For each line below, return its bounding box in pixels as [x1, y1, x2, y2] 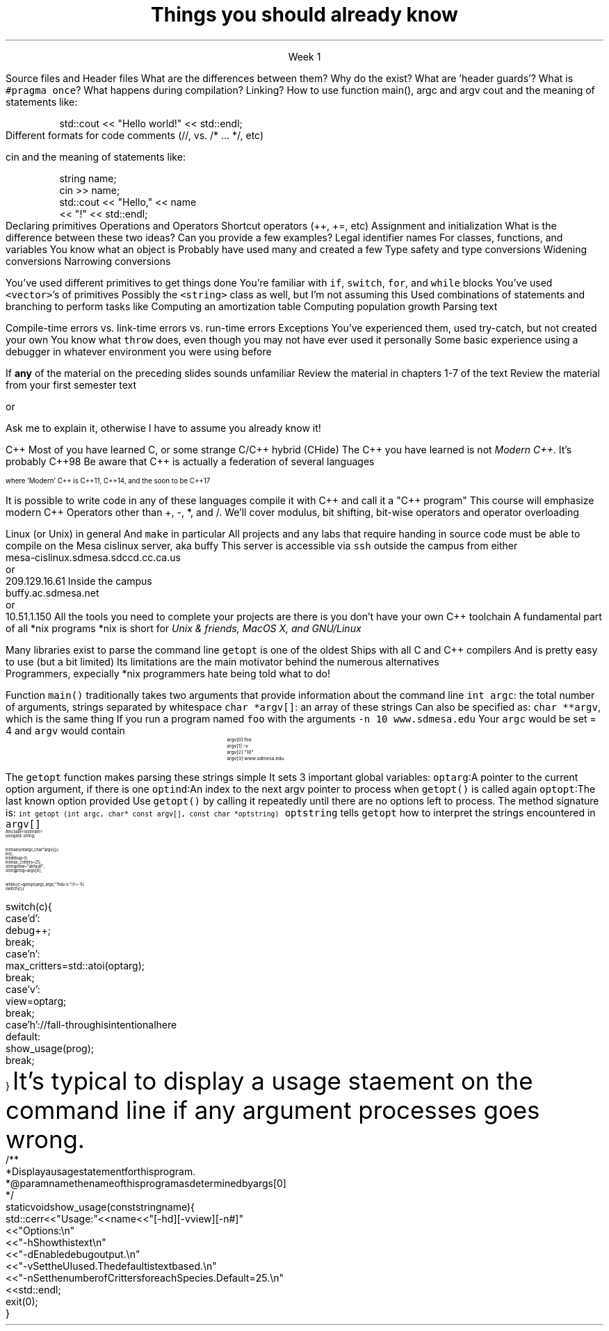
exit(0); [6, 1295, 38, 1307]
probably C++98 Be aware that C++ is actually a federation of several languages [6, 455, 375, 467]
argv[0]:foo [227, 736, 252, 743]
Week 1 [288, 50, 321, 63]
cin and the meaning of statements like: [6, 150, 186, 163]
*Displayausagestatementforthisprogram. [6, 1165, 196, 1177]
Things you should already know [151, 3, 458, 26]
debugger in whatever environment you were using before [6, 345, 272, 357]
